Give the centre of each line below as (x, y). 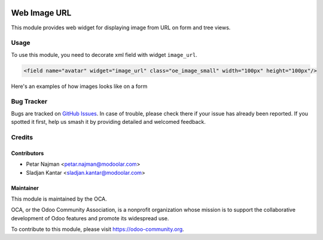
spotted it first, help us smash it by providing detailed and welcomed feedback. (108, 122)
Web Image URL (41, 13)
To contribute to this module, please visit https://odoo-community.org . (98, 229)
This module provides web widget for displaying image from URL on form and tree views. (121, 28)
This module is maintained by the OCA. (59, 199)
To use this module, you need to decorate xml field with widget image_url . (104, 54)
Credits (22, 137)
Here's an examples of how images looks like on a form (79, 86)
